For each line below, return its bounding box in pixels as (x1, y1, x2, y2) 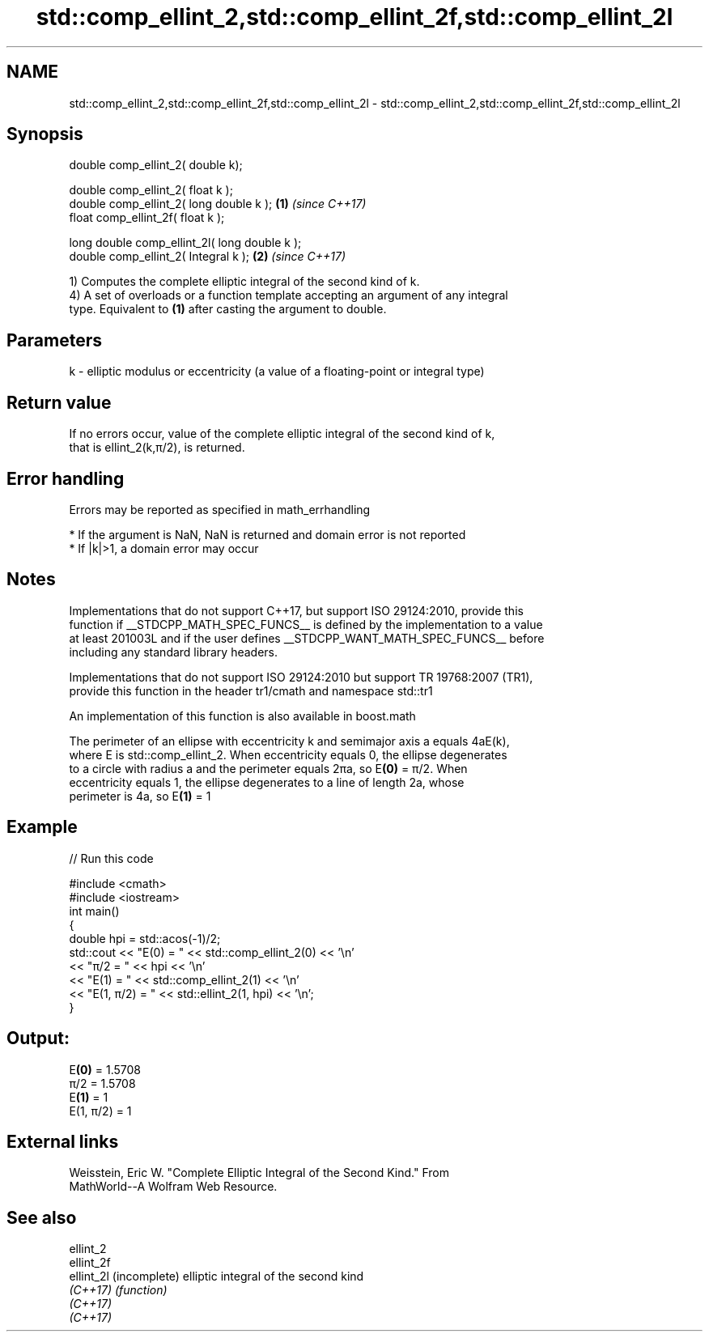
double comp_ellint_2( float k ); (69, 183, 233, 198)
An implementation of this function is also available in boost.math (69, 708, 416, 723)
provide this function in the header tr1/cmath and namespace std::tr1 (69, 683, 433, 698)
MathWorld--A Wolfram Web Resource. (69, 1179, 278, 1194)
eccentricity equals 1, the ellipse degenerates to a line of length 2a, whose (69, 775, 465, 789)
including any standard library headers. (69, 644, 278, 659)
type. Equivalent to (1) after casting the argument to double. (69, 302, 387, 316)
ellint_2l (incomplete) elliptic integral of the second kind (69, 1269, 364, 1284)
